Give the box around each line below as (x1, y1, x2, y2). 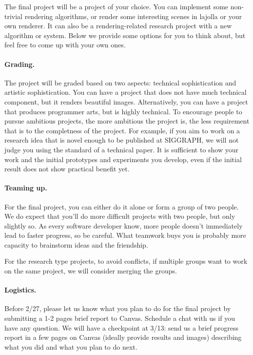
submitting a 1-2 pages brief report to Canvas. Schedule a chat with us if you (4, 313, 235, 323)
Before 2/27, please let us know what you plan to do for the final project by (4, 303, 231, 313)
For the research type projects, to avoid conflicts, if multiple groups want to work (4, 256, 248, 266)
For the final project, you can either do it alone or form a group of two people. (4, 201, 239, 211)
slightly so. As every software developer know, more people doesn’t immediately (4, 220, 243, 230)
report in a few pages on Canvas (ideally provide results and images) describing (4, 332, 242, 342)
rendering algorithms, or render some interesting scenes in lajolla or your (24, 11, 242, 21)
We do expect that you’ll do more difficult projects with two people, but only (4, 211, 235, 221)
